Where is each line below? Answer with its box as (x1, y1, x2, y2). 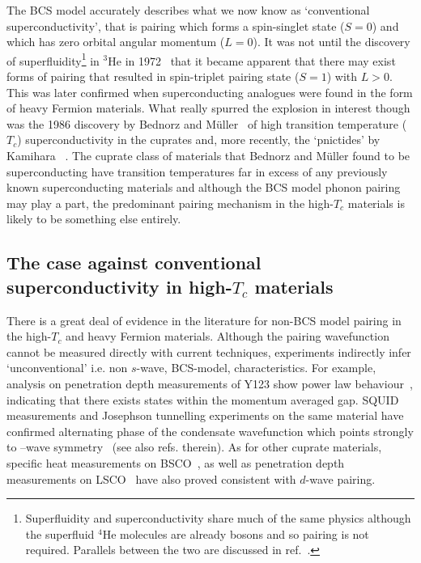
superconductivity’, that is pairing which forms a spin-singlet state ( (6, 17, 345, 34)
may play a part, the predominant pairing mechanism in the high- (6, 194, 334, 211)
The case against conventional (6, 250, 262, 275)
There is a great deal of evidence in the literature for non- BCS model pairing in (6, 311, 402, 328)
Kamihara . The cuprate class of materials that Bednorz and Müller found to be (6, 147, 410, 163)
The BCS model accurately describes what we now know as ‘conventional (6, 2, 370, 18)
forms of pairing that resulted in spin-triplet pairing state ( (6, 68, 300, 85)
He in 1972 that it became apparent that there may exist (108, 52, 396, 69)
